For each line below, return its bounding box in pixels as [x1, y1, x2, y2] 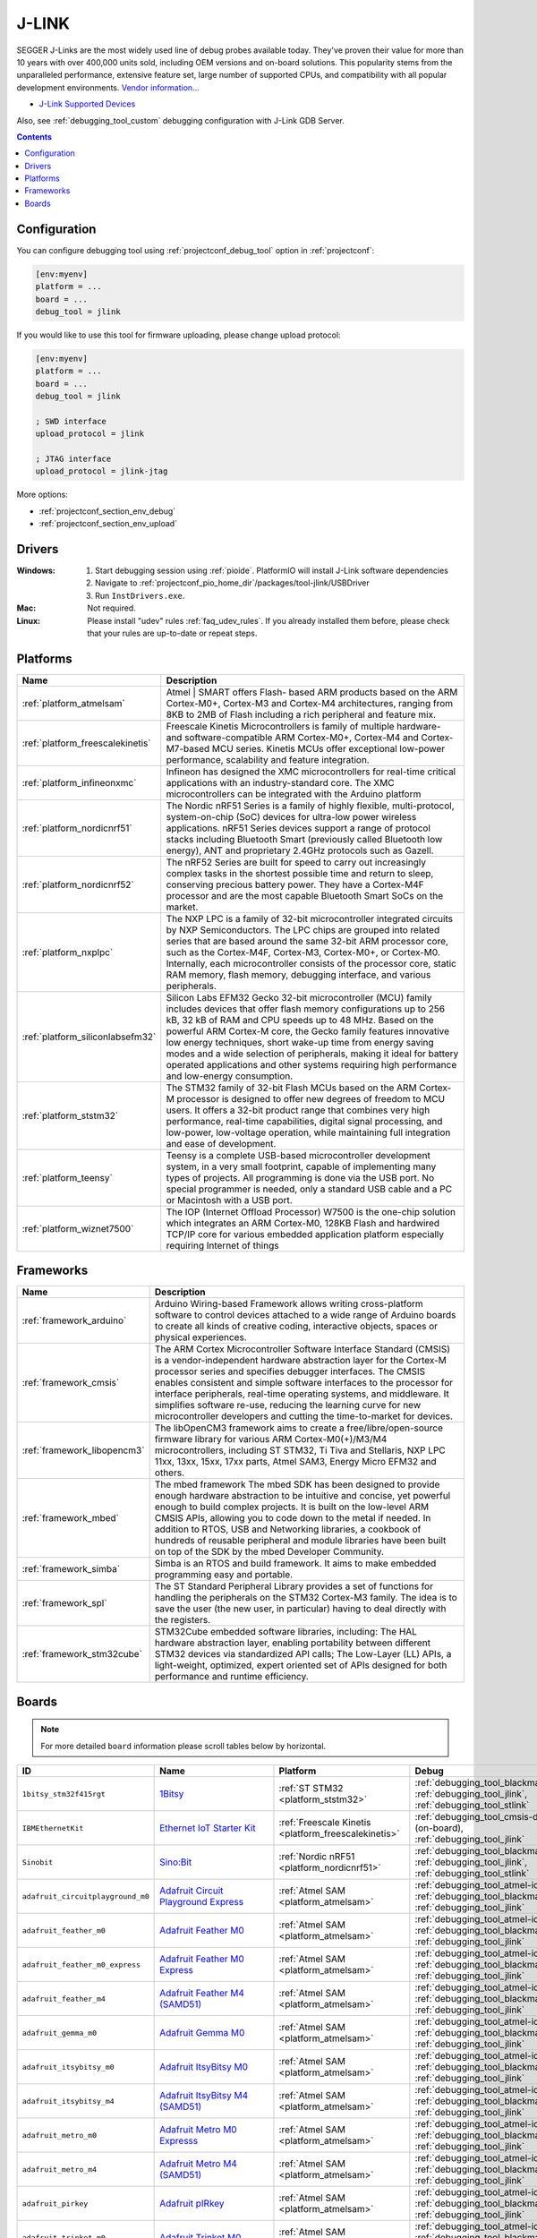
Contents [16, 131, 53, 142]
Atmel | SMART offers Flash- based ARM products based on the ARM [166, 686, 458, 698]
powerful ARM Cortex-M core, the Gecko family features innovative [166, 1025, 450, 1038]
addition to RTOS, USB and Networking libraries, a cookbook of [154, 1523, 422, 1535]
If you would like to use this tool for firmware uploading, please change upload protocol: [16, 329, 341, 340]
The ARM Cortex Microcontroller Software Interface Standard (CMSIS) [154, 1343, 451, 1355]
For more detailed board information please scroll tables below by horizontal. [40, 1740, 327, 1751]
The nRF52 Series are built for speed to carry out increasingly [166, 856, 427, 868]
